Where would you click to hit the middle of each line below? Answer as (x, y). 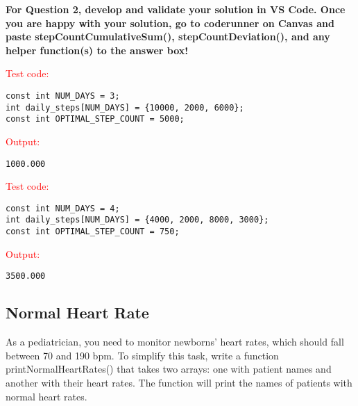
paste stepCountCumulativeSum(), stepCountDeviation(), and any (168, 36)
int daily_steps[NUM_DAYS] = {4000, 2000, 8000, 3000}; (137, 220)
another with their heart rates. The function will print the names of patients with (179, 382)
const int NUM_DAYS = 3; (63, 96)
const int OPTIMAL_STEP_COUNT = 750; (93, 232)
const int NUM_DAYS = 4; (63, 208)
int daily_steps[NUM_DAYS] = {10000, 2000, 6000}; (125, 107)
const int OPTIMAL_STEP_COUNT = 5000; (95, 119)
